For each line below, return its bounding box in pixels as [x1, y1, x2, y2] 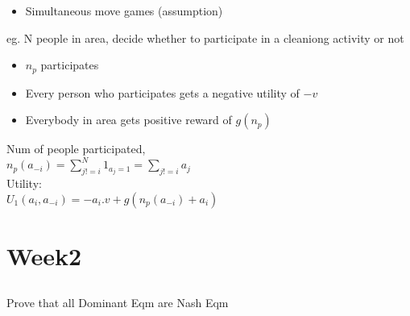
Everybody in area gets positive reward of [25, 111, 232, 128]
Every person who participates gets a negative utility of [25, 84, 300, 101]
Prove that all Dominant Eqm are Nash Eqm [6, 294, 229, 311]
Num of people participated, [6, 140, 146, 157]
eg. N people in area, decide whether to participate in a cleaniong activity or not [6, 29, 404, 46]
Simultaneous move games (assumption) [25, 2, 223, 19]
